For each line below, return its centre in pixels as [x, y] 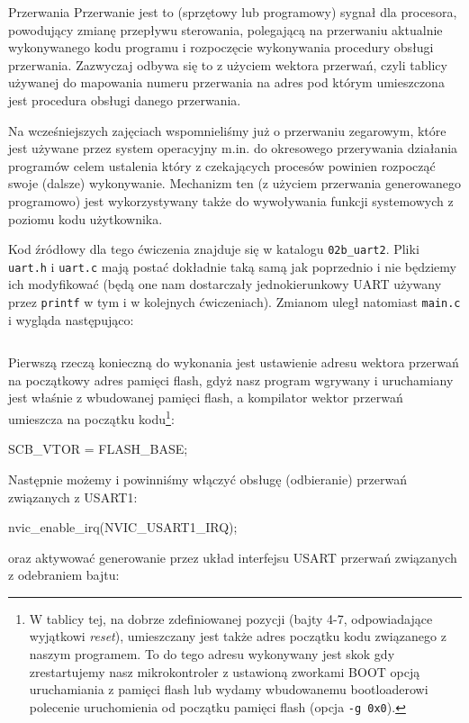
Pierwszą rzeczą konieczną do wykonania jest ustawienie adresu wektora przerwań [234, 362]
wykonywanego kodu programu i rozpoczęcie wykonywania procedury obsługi [221, 47]
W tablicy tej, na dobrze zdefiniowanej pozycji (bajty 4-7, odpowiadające [231, 618]
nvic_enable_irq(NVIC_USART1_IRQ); [123, 527]
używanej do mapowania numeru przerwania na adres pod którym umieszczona [226, 82]
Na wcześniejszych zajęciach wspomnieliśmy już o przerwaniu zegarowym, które [227, 130]
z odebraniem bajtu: [64, 575]
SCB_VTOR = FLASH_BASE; [98, 449]
